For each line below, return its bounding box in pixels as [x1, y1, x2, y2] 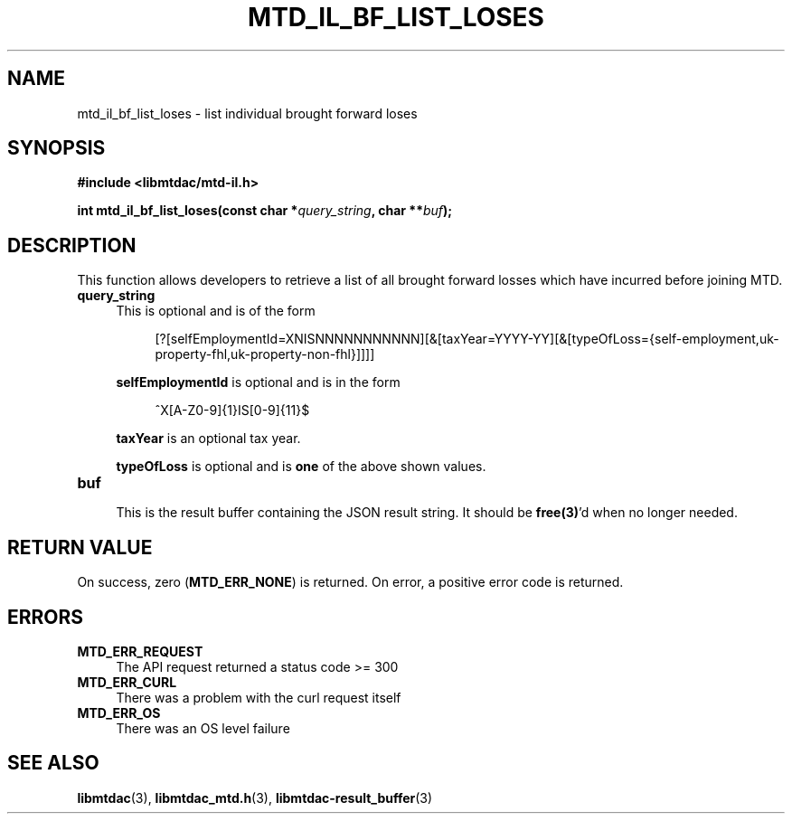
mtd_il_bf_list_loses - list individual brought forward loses [77, 105, 418, 121]
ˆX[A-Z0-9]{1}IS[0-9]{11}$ [155, 402, 310, 419]
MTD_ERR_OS [77, 704, 161, 721]
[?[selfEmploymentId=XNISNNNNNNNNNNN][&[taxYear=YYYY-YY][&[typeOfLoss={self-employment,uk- [155, 331, 779, 347]
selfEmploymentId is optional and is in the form [116, 374, 401, 391]
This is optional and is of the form [116, 303, 316, 319]
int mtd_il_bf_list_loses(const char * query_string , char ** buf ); [77, 203, 453, 219]
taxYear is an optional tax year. [116, 430, 301, 447]
